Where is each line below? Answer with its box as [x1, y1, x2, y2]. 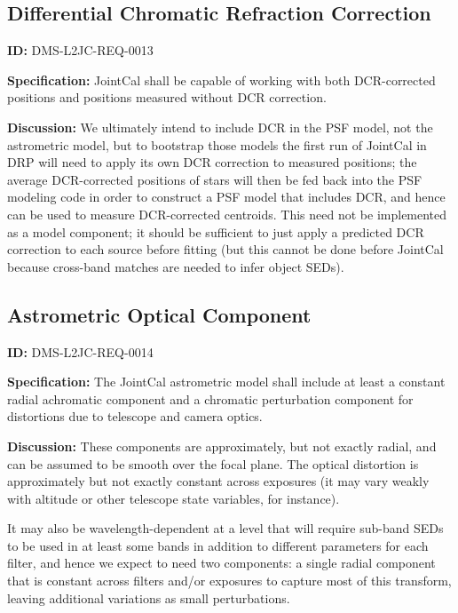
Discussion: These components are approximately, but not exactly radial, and [7, 436, 437, 455]
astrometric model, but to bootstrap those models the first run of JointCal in [7, 135, 427, 154]
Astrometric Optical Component [7, 300, 312, 328]
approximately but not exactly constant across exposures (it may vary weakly [7, 472, 430, 490]
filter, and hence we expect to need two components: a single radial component [7, 553, 436, 572]
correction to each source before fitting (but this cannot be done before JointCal [7, 240, 444, 259]
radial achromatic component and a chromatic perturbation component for [7, 389, 414, 408]
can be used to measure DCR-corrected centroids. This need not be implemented [7, 204, 447, 223]
